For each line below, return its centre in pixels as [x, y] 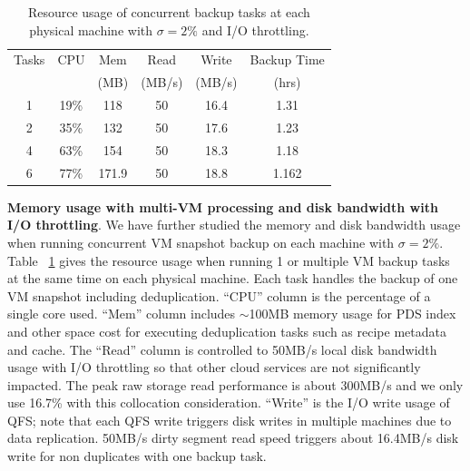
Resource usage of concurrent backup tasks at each [169, 12]
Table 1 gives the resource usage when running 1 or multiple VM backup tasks [229, 260]
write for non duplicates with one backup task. [137, 456]
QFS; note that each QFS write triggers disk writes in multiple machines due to [230, 420]
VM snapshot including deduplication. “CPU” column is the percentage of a [219, 295]
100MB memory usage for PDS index [352, 314]
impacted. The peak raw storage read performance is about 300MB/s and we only [235, 384]
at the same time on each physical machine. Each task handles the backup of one [233, 278]
